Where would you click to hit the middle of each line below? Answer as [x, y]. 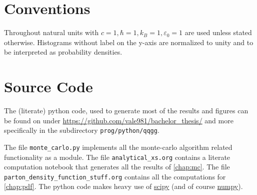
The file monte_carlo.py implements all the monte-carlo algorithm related [118, 147]
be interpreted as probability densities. [63, 52]
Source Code [48, 86]
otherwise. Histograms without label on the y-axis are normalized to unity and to [129, 42]
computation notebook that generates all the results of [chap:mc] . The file [117, 167]
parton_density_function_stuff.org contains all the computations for [115, 176]
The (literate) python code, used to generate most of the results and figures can [126, 111]
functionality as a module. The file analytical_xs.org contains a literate [117, 157]
